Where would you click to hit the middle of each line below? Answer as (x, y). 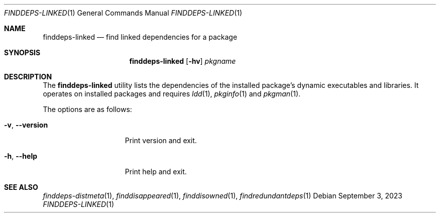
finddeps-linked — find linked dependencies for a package (140, 37)
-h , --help (21, 156)
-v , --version (26, 125)
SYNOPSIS (22, 52)
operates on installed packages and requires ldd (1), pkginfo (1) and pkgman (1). (172, 94)
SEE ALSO (21, 187)
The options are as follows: (87, 109)
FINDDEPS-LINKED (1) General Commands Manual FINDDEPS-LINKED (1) (123, 13)
